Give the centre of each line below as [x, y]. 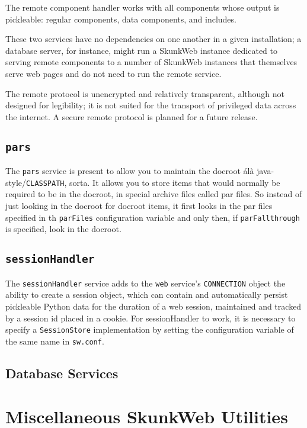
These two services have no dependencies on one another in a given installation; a [153, 39]
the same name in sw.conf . [55, 341]
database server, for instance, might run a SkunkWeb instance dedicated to [141, 50]
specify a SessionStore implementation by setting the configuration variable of [150, 329]
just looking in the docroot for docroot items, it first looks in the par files [139, 206]
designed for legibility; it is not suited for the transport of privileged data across [151, 105]
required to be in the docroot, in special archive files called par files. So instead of [154, 194]
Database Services [62, 373]
